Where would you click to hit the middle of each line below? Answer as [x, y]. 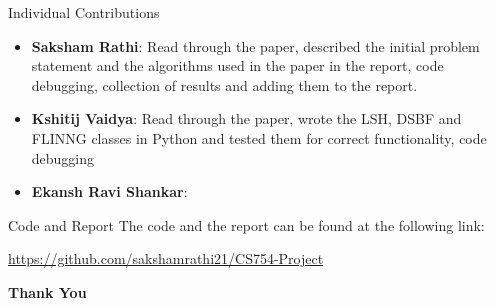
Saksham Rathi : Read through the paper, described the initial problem [255, 45]
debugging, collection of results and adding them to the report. [224, 84]
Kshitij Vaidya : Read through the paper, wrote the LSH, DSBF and [246, 118]
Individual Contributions [84, 12]
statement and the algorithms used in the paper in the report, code [237, 65]
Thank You [47, 291]
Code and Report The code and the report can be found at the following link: [246, 224]
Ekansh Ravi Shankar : [109, 191]
